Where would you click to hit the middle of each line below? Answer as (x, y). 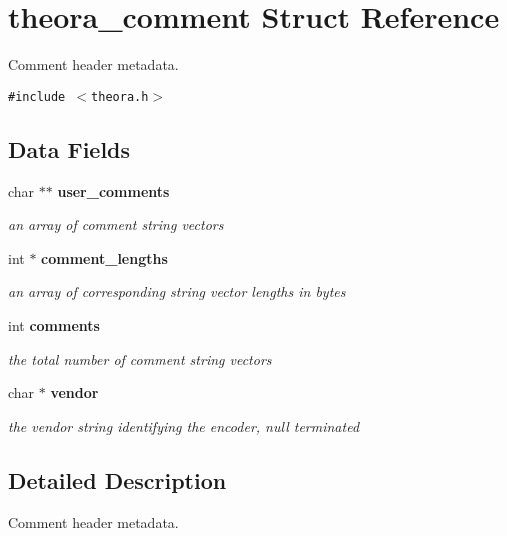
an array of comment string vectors (116, 224)
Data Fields (69, 148)
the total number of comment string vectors (140, 358)
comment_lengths (104, 257)
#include (37, 96)
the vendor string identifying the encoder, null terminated (184, 425)
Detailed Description (117, 479)
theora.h (120, 96)
